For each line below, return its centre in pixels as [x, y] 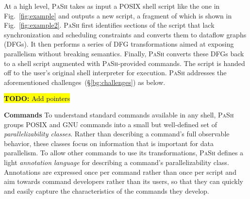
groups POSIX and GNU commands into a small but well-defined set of [110, 124]
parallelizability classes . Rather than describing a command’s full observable [117, 134]
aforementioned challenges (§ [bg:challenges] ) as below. [85, 82]
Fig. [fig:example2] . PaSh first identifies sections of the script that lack [109, 25]
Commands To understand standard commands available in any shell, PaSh [119, 114]
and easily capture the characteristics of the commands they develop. [107, 191]
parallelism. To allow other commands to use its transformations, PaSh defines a [124, 153]
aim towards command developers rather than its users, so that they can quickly [124, 181]
